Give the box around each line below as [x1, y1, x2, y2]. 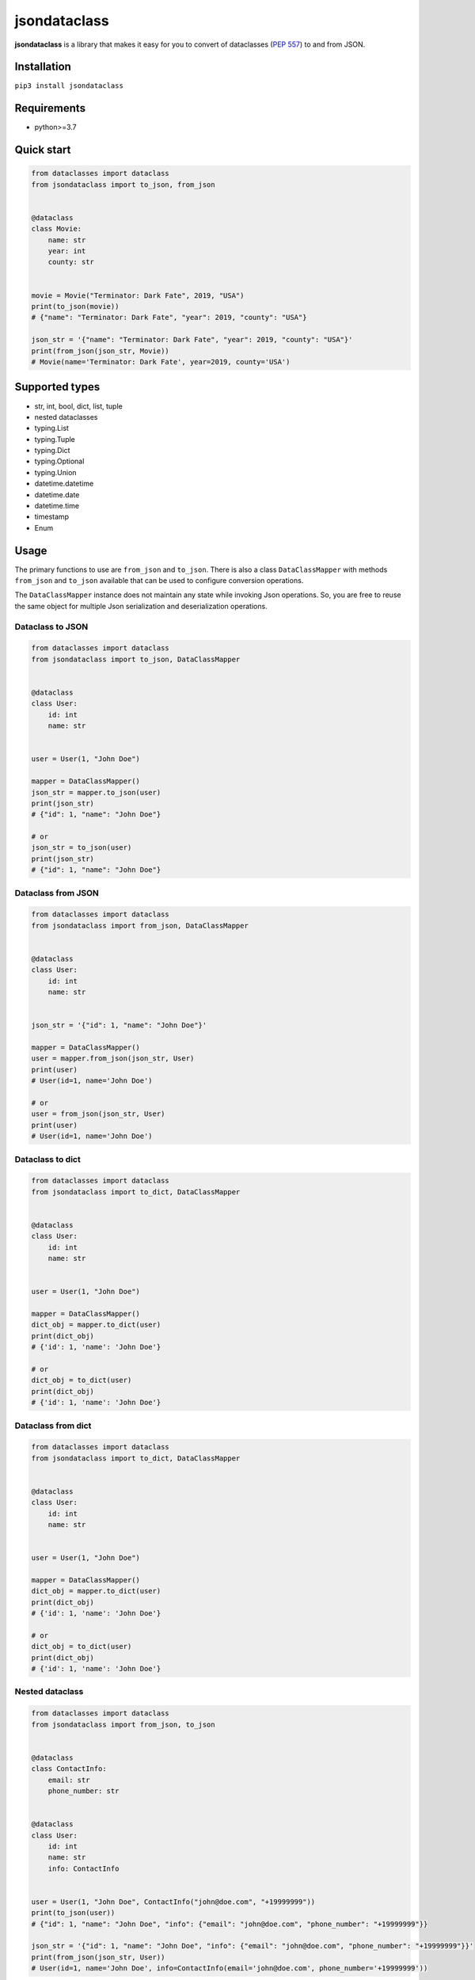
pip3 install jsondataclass [14, 82, 124, 90]
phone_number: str [47, 1786, 120, 1795]
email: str [47, 1775, 90, 1784]
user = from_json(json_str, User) [31, 1110, 165, 1118]
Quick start [14, 143, 71, 157]
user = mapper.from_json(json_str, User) [31, 1054, 195, 1063]
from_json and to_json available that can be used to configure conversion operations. [14, 576, 304, 585]
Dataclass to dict [14, 1153, 81, 1164]
